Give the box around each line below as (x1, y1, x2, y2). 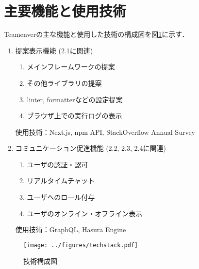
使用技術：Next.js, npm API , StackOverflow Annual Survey (15, 127, 196, 137)
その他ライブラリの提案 (27, 78, 102, 88)
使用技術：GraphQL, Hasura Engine (15, 224, 126, 235)
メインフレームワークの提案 (27, 62, 115, 72)
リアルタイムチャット (27, 175, 95, 186)
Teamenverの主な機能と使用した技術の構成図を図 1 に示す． (4, 29, 189, 39)
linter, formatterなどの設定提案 (27, 94, 123, 104)
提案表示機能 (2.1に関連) (15, 45, 93, 55)
